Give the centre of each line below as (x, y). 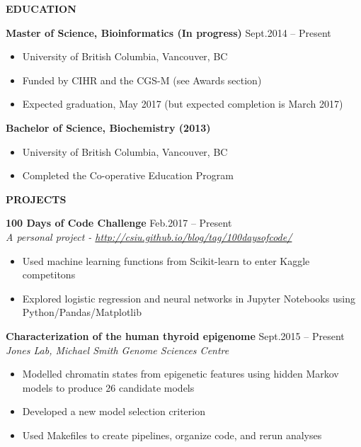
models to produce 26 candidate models (108, 387)
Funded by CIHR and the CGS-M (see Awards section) (142, 80)
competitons (49, 275)
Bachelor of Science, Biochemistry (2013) (108, 127)
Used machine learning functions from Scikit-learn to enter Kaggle (166, 260)
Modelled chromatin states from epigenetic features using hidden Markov (180, 374)
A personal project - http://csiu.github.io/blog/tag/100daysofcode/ (149, 236)
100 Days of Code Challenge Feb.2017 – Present (119, 223)
